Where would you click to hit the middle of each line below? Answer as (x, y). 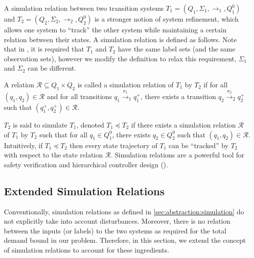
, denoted (90, 124)
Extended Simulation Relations (84, 191)
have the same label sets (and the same (176, 49)
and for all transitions (79, 96)
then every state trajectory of (114, 145)
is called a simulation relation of (126, 84)
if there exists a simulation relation (184, 124)
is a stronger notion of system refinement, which (167, 19)
